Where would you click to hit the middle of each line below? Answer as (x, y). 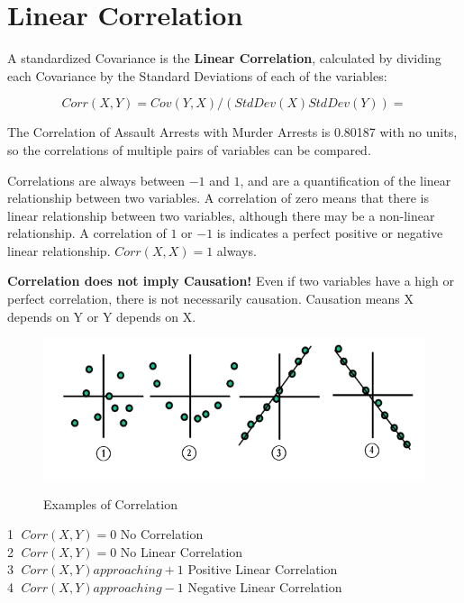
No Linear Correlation (182, 551)
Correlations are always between (96, 180)
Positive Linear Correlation (263, 569)
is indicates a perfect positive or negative (330, 233)
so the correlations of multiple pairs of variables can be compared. (189, 149)
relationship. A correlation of (87, 233)
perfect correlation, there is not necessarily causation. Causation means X (210, 299)
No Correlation (162, 534)
